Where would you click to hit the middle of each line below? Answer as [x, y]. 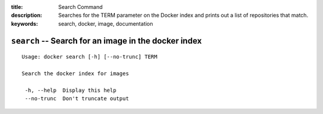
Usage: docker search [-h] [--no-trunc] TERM [90, 57]
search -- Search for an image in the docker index [106, 41]
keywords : [25, 23]
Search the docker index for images [75, 73]
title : [17, 7]
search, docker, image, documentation [106, 23]
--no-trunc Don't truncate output [77, 99]
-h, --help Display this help [71, 90]
